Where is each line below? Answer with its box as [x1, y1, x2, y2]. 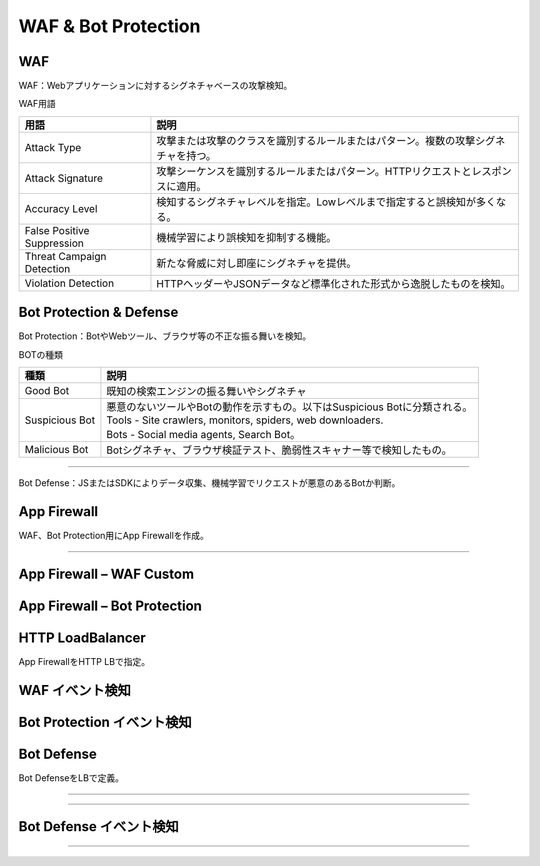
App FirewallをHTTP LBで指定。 [18, 655, 150, 667]
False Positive [24, 223, 90, 237]
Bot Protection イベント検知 [18, 713, 192, 730]
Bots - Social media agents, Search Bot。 [106, 428, 301, 442]
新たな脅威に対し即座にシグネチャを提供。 [156, 256, 357, 270]
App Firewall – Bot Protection [18, 597, 202, 614]
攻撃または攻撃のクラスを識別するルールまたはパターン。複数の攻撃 [156, 133, 476, 147]
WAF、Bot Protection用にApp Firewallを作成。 [18, 530, 210, 542]
